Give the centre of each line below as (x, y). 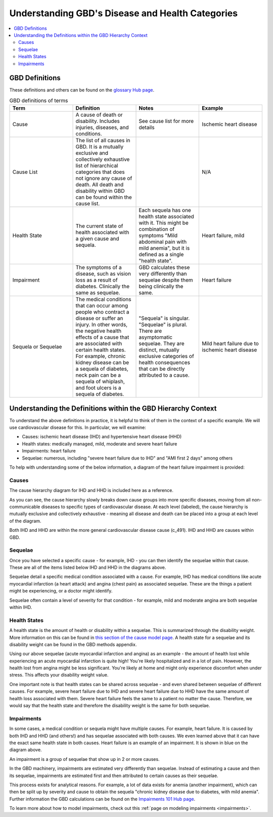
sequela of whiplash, (100, 382)
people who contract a (102, 312)
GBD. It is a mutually (100, 147)
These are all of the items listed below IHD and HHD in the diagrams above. (88, 568)
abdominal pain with (163, 242)
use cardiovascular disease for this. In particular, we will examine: (78, 428)
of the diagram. (25, 521)
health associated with (102, 233)
